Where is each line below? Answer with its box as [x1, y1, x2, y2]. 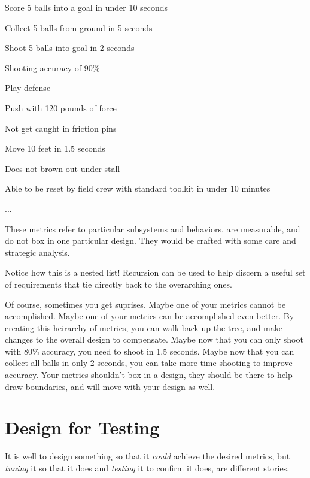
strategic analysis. [5, 246, 70, 258]
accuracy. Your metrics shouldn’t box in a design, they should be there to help [5, 368, 293, 381]
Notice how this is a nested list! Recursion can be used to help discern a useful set [5, 266, 306, 279]
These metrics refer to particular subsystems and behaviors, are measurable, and [5, 222, 300, 235]
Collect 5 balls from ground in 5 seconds [5, 21, 153, 34]
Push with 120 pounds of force [5, 101, 117, 114]
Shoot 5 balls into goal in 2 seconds [5, 41, 135, 54]
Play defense [5, 81, 51, 94]
